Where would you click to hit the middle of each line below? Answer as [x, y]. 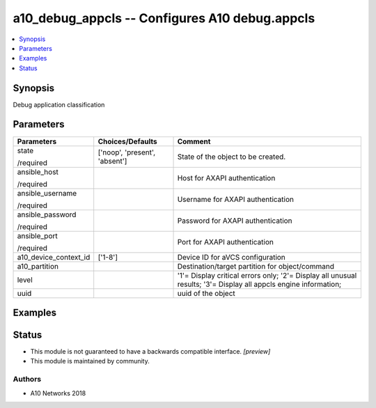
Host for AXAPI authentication [226, 178]
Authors [27, 379]
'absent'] [112, 161]
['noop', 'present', [127, 152]
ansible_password [47, 214]
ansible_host [38, 172]
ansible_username [47, 193]
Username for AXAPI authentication [235, 199]
